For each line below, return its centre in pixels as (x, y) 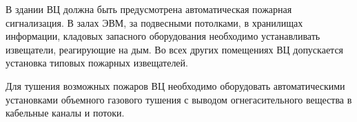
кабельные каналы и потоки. (65, 113)
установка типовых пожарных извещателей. (97, 63)
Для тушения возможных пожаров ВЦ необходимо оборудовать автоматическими (175, 85)
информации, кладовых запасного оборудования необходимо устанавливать (163, 36)
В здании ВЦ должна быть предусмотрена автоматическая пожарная (149, 9)
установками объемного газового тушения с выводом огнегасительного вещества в (179, 99)
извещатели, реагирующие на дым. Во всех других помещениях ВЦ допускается (175, 49)
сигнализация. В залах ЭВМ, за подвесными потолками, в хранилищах (154, 22)
